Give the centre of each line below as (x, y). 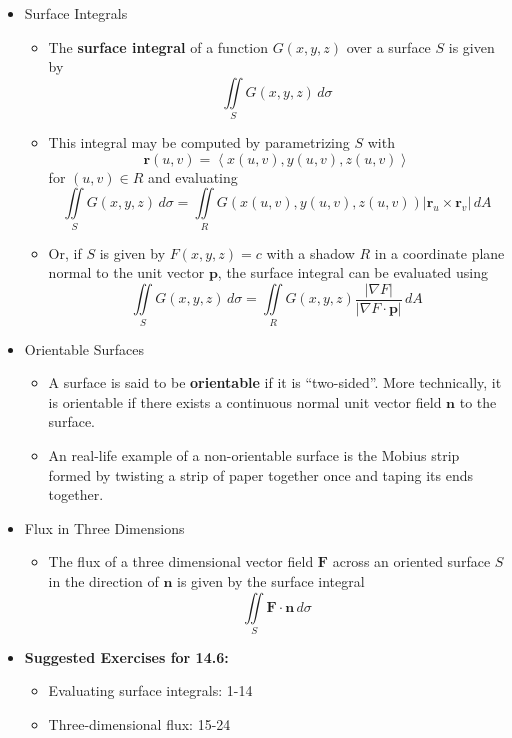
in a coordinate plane (439, 252)
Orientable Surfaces (84, 348)
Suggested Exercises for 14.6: (126, 656)
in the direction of (103, 580)
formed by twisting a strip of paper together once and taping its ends (260, 474)
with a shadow (310, 252)
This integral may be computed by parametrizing (199, 142)
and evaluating (192, 176)
